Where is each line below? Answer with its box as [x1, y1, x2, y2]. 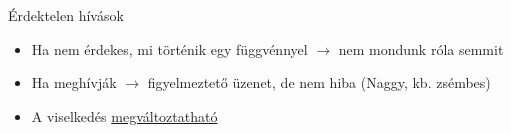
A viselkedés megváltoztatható [31, 105, 218, 126]
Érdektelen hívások [8, 5, 124, 25]
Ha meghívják [31, 72, 117, 93]
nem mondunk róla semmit [338, 38, 504, 59]
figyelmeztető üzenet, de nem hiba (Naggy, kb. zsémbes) [147, 72, 491, 93]
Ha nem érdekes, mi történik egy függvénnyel [31, 38, 308, 59]
